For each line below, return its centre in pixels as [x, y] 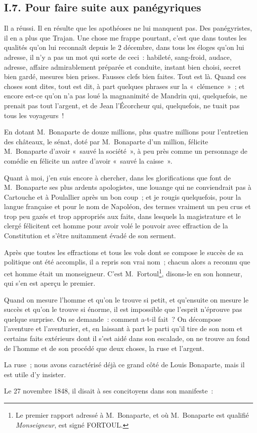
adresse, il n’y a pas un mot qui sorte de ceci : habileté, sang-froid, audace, [118, 57]
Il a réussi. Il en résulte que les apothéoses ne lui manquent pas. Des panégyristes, [128, 28]
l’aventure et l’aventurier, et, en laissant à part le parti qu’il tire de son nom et [123, 328]
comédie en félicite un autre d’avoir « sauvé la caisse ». [88, 160]
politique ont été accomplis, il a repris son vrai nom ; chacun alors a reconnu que [127, 262]
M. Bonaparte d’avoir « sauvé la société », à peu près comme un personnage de [126, 151]
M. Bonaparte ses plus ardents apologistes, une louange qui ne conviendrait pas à [128, 187]
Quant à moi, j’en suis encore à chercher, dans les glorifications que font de [118, 177]
